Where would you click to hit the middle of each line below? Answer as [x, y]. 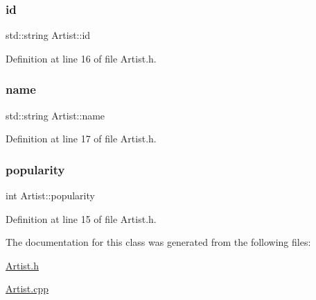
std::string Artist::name [55, 115]
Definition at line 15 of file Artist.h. [81, 218]
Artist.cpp [27, 289]
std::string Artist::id [48, 35]
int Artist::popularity [50, 195]
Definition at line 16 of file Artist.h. [81, 58]
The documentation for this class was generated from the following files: [158, 242]
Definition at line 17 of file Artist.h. [81, 139]
